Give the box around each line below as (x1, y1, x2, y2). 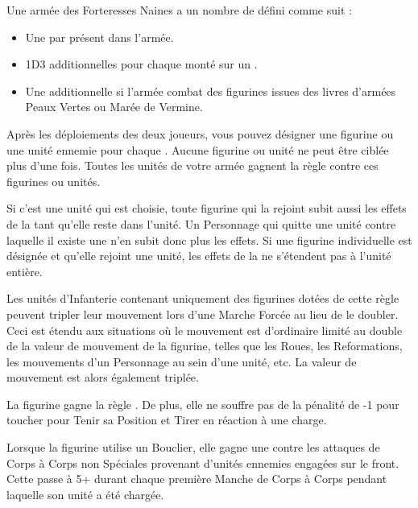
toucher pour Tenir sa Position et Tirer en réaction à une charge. (6, 411, 327, 428)
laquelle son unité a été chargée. (6, 485, 164, 502)
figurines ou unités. (6, 172, 101, 189)
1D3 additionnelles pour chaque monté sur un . (25, 56, 258, 72)
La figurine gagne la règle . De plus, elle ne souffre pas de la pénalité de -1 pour (6, 395, 399, 412)
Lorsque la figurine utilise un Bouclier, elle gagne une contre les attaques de (6, 439, 380, 456)
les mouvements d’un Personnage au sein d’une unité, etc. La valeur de (6, 353, 357, 370)
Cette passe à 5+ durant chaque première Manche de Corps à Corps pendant (6, 470, 387, 487)
